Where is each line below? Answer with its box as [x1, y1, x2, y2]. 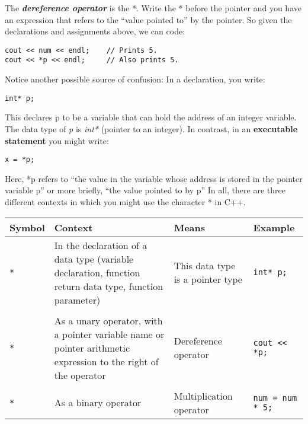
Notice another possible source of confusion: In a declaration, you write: [5, 73, 265, 85]
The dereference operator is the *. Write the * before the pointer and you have [5, 2, 301, 14]
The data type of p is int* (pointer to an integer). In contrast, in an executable [5, 122, 298, 135]
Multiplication [174, 388, 233, 403]
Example [253, 220, 295, 234]
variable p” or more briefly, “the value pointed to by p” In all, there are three [5, 184, 285, 196]
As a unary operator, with [54, 313, 163, 327]
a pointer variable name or [54, 327, 165, 341]
